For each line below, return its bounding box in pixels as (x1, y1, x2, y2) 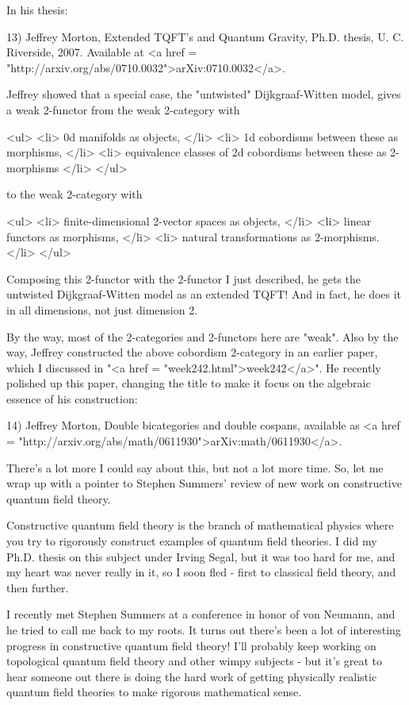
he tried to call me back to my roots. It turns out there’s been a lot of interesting (6, 622, 401, 638)
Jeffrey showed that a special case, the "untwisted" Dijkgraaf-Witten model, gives (6, 86, 401, 102)
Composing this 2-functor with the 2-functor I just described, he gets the (6, 270, 361, 287)
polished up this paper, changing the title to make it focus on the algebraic (6, 375, 371, 391)
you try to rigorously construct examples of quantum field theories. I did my (6, 533, 377, 549)
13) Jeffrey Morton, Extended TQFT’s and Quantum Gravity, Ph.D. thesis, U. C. (6, 28, 404, 44)
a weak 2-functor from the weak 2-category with (6, 101, 240, 118)
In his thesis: (6, 2, 68, 17)
